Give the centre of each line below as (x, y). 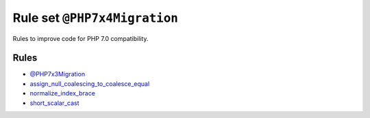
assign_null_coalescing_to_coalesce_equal (90, 84)
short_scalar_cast (54, 103)
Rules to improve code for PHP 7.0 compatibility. (81, 38)
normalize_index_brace (63, 93)
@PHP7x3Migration (58, 74)
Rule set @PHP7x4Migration (95, 18)
